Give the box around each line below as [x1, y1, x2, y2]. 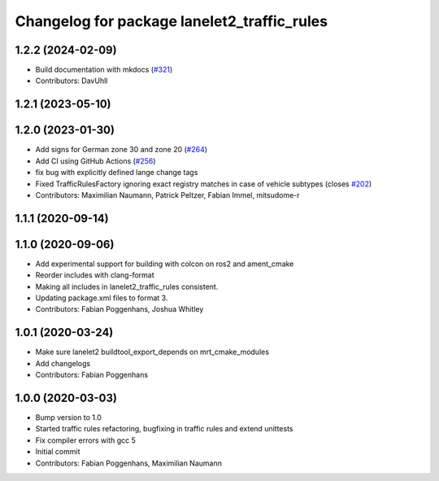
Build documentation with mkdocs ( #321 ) [35, 65, 173, 75]
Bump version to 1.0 [35, 413, 102, 422]
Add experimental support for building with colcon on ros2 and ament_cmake [35, 259, 294, 269]
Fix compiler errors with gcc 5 [35, 435, 136, 445]
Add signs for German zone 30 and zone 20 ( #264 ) [35, 145, 207, 155]
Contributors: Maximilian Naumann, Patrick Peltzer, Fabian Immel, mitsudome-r [35, 190, 300, 199]
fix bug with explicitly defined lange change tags [35, 168, 198, 177]
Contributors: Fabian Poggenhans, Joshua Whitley [35, 304, 204, 314]
